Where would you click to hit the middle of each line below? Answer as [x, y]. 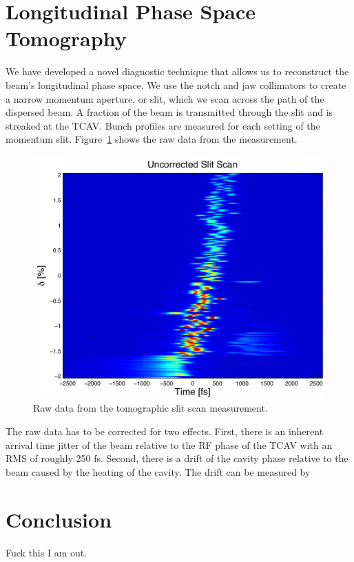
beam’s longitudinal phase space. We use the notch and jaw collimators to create [176, 84]
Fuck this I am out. [46, 552]
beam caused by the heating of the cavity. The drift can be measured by [158, 471]
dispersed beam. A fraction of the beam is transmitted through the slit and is [169, 112]
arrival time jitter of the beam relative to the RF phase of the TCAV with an [169, 444]
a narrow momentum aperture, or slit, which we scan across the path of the [165, 98]
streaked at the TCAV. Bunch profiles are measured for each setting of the [163, 125]
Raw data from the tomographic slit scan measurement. [150, 408]
